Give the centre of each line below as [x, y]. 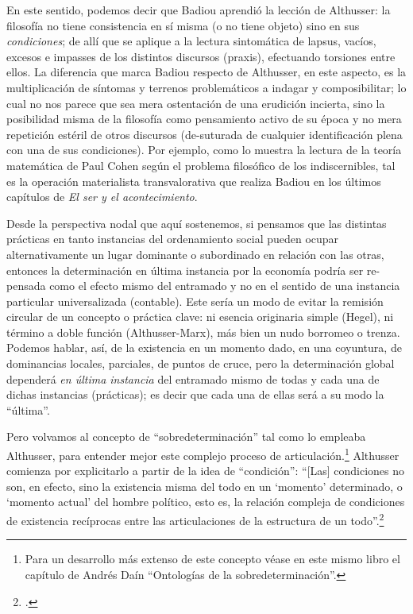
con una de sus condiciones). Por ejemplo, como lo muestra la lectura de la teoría [204, 150]
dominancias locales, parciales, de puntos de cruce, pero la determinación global [201, 363]
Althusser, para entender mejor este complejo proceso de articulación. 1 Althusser [203, 454]
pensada [26, 286]
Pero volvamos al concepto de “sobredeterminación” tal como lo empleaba [186, 436]
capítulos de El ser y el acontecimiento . [102, 197]
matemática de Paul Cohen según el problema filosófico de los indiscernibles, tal [201, 165]
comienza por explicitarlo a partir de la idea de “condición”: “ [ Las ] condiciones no [206, 471]
